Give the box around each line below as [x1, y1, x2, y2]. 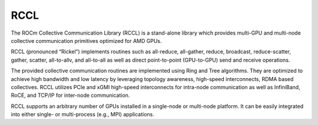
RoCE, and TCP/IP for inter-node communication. [11, 92, 130, 99]
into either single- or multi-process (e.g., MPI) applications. [11, 111, 154, 118]
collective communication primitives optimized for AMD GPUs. [11, 37, 162, 44]
